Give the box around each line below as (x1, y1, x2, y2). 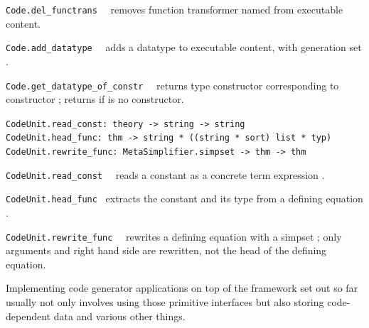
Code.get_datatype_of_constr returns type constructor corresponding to (6, 77, 339, 92)
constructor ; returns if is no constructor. (6, 92, 184, 106)
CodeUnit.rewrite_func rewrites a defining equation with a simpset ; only (6, 229, 342, 244)
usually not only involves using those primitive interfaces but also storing (6, 295, 324, 310)
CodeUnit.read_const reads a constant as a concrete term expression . (6, 167, 325, 182)
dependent (6, 308, 51, 323)
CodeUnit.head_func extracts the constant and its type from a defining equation (6, 191, 363, 206)
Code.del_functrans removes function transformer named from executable (6, 2, 343, 16)
